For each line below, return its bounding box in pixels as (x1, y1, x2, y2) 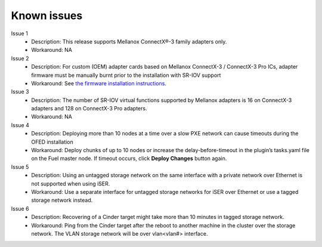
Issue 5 (11, 163, 29, 170)
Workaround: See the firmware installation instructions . (31, 79, 167, 87)
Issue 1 (11, 30, 28, 37)
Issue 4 (11, 121, 29, 128)
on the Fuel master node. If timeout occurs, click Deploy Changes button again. (31, 155, 227, 162)
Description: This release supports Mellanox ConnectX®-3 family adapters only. (31, 38, 227, 45)
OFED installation (31, 138, 74, 146)
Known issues (11, 9, 83, 22)
